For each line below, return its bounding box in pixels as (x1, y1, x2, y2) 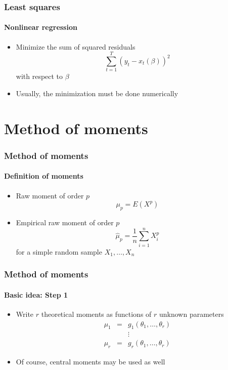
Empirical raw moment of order (16, 217, 114, 227)
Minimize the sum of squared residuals (16, 41, 135, 52)
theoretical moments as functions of (41, 308, 152, 319)
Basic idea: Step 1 (4, 289, 68, 300)
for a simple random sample (16, 246, 102, 257)
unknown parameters (159, 308, 224, 319)
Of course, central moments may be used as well (16, 356, 165, 367)
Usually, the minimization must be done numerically (16, 88, 178, 98)
